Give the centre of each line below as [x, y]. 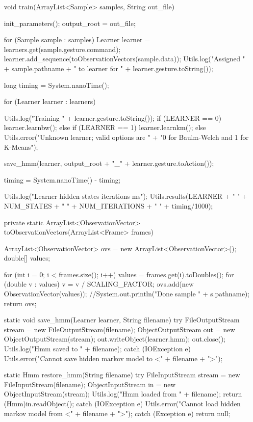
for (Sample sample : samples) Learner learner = [77, 40]
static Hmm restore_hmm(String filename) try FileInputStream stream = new [122, 375]
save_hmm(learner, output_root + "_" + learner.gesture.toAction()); [109, 163]
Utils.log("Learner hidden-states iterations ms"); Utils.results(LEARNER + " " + [126, 196]
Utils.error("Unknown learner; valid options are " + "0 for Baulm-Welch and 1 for [126, 137]
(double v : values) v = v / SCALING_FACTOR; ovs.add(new [99, 284]
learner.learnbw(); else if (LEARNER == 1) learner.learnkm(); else [105, 127]
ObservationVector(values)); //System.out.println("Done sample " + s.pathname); [127, 294]
